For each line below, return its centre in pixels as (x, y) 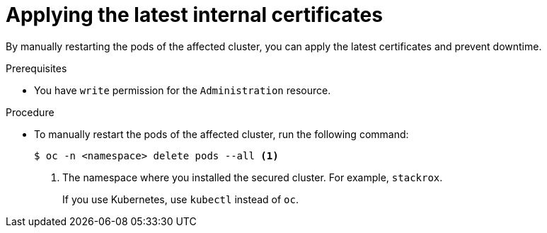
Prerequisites (36, 68)
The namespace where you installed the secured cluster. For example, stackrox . (253, 177)
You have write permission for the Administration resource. (183, 90)
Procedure (30, 112)
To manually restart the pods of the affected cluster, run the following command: (221, 134)
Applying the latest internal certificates (194, 15)
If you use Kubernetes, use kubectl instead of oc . (181, 199)
